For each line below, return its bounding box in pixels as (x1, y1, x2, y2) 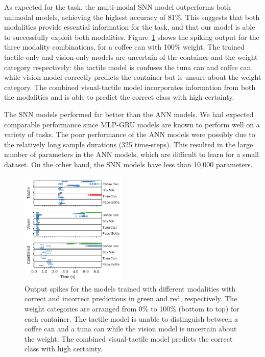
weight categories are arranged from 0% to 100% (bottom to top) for (25, 303, 239, 314)
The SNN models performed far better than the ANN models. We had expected (4, 108, 254, 119)
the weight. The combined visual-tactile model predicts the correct (25, 333, 233, 344)
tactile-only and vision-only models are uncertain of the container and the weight (4, 51, 258, 62)
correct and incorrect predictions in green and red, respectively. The (25, 293, 237, 304)
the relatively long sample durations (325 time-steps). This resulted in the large (4, 139, 253, 149)
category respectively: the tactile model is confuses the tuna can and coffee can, (4, 61, 253, 72)
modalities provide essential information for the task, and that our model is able (4, 21, 255, 32)
